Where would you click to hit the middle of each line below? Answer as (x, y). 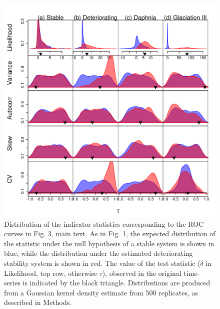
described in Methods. (38, 302)
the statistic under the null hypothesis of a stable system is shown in (109, 243)
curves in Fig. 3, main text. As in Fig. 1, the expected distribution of (110, 234)
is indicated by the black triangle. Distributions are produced (116, 283)
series (12, 283)
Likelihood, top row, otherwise (50, 273)
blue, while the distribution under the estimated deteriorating (98, 253)
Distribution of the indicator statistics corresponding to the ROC (104, 223)
